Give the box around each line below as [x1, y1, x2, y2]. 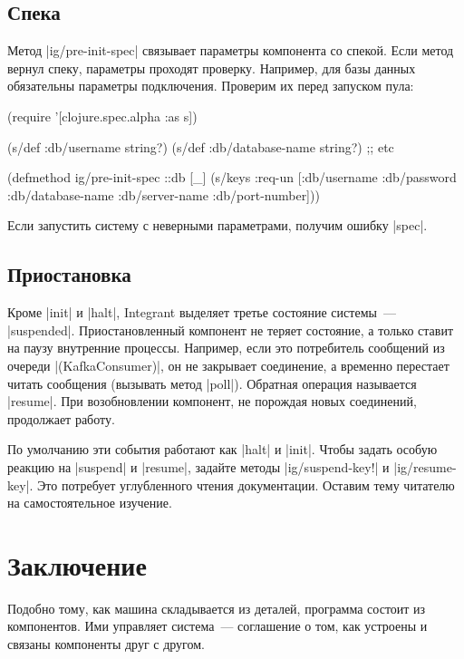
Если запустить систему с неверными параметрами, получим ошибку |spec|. [7, 216, 428, 235]
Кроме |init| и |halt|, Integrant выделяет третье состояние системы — [7, 303, 396, 322]
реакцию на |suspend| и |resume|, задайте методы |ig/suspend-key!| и [7, 457, 390, 476]
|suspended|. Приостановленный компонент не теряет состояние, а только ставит [7, 320, 454, 339]
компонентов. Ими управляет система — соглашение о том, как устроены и [7, 616, 428, 635]
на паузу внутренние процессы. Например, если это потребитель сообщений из [7, 338, 445, 357]
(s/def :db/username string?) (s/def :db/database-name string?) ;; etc [7, 137, 394, 156]
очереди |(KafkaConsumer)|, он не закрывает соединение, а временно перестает [7, 355, 449, 374]
